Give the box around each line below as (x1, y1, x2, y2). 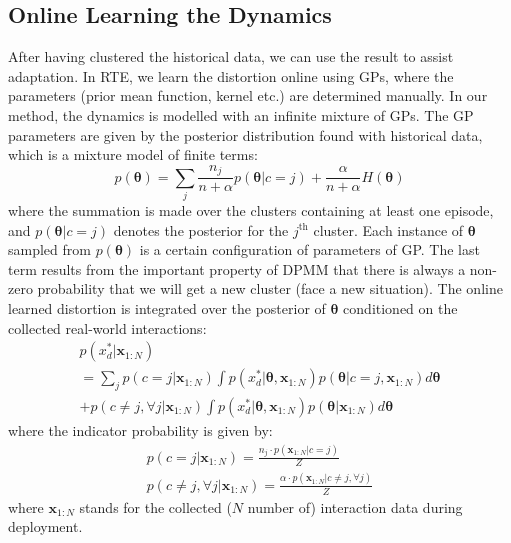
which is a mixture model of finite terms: (8, 144, 258, 165)
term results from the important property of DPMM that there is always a (8, 258, 466, 279)
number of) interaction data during (247, 496, 463, 517)
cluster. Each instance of (313, 219, 464, 240)
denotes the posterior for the (113, 219, 289, 240)
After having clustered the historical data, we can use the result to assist (8, 46, 454, 67)
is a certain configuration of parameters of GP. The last (139, 239, 480, 260)
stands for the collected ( (79, 496, 232, 517)
